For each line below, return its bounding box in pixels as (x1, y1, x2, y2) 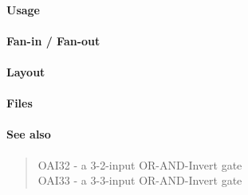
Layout (6, 63, 45, 80)
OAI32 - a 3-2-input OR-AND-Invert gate (37, 156, 242, 173)
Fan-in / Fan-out (6, 32, 100, 49)
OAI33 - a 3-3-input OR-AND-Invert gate (37, 172, 242, 189)
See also (6, 126, 51, 142)
